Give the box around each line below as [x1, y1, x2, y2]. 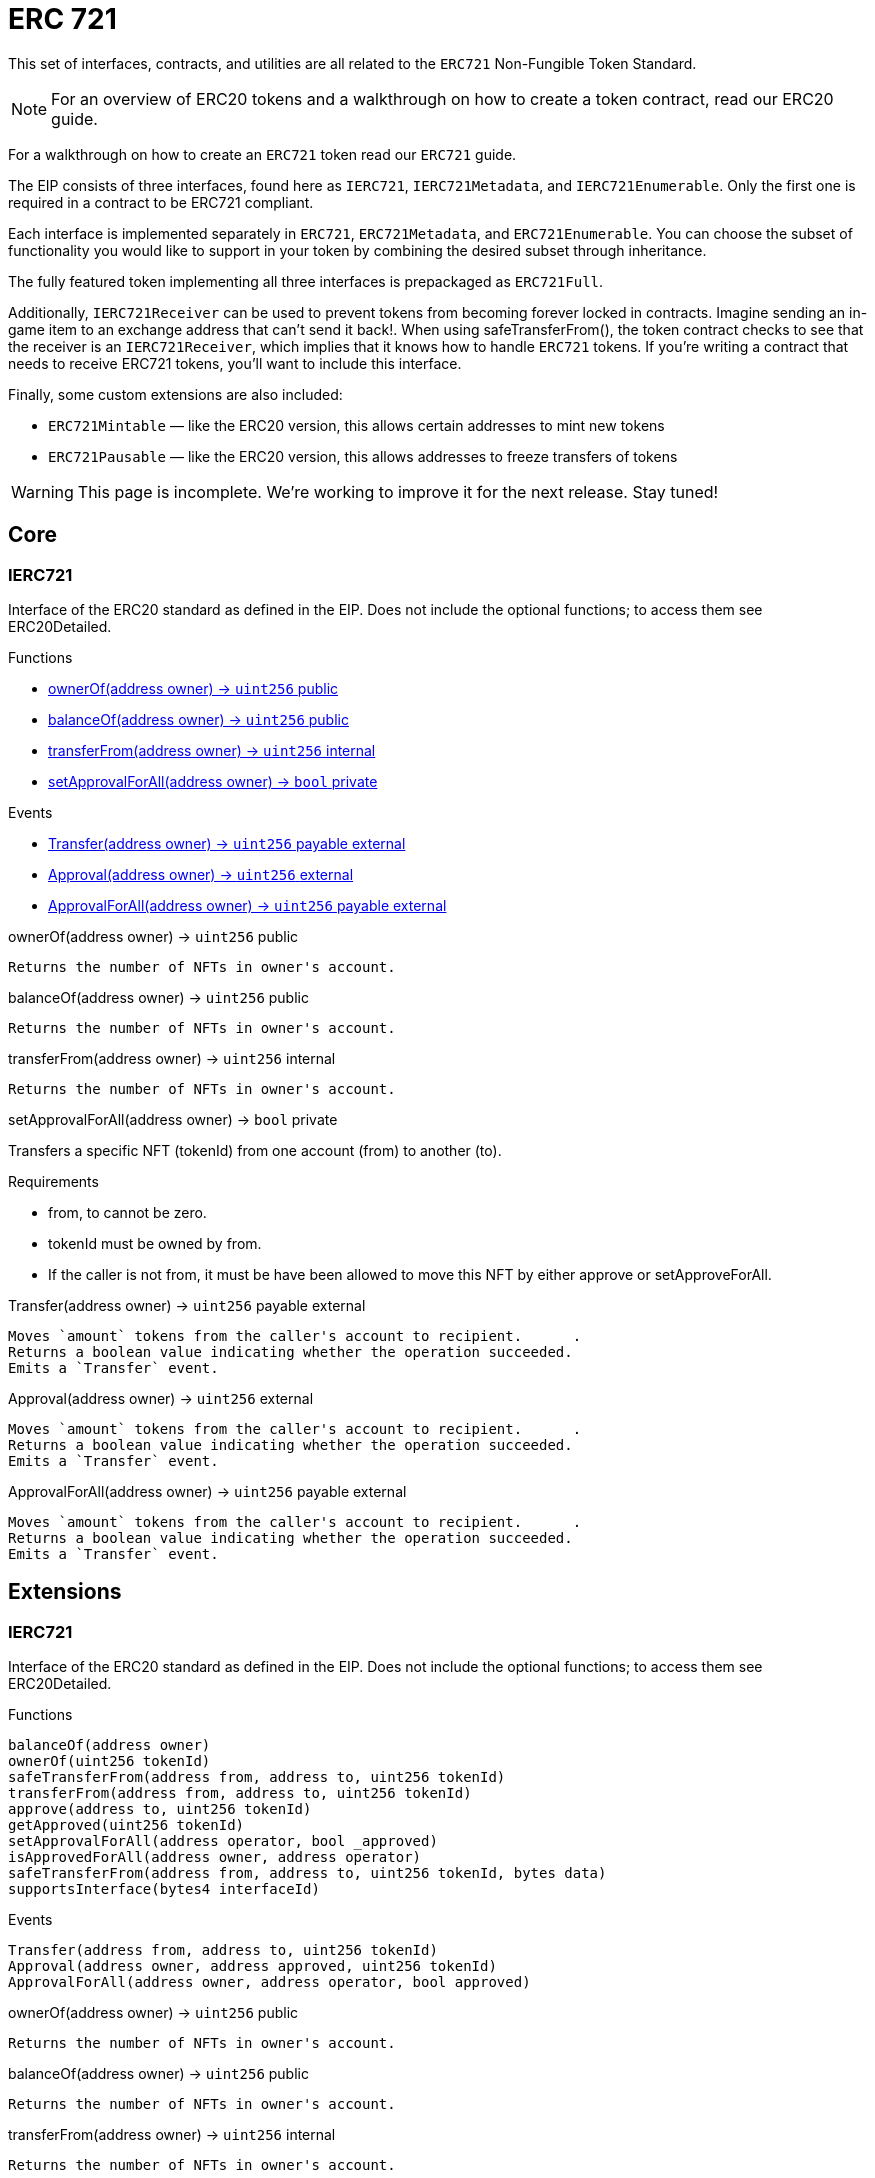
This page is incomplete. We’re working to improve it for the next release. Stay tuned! [77, 481, 719, 502]
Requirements [8, 1172, 99, 1190]
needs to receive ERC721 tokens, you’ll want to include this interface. [8, 354, 462, 372]
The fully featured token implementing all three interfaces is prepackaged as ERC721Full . [8, 272, 604, 290]
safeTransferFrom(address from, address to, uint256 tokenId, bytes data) [8, 1865, 607, 1882]
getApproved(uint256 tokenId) [8, 1817, 245, 1834]
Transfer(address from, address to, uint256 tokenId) [8, 1942, 438, 1959]
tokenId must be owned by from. [48, 1234, 262, 1252]
